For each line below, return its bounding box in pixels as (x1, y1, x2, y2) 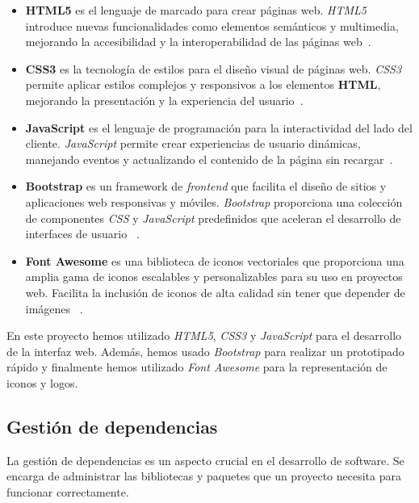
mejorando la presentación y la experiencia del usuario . (25, 91, 304, 108)
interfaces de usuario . (25, 225, 140, 242)
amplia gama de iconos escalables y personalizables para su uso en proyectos (25, 268, 403, 285)
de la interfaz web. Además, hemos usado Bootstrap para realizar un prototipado (6, 342, 404, 359)
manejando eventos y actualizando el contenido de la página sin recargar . (25, 150, 393, 167)
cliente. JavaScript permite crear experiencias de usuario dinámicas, (25, 135, 361, 152)
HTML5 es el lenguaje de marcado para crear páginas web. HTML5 (25, 2, 367, 18)
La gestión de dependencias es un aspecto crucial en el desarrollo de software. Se (6, 451, 404, 468)
